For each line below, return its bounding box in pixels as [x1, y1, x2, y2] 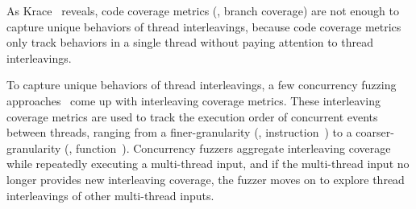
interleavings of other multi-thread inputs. [6, 186, 214, 203]
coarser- [356, 124, 394, 141]
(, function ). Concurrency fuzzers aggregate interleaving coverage [64, 139, 391, 156]
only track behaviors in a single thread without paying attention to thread [6, 34, 373, 51]
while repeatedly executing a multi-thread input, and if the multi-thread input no [6, 155, 410, 172]
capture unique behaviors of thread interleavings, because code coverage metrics [6, 18, 401, 35]
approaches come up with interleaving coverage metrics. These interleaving [6, 92, 381, 109]
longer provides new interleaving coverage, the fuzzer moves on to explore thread [6, 170, 405, 187]
